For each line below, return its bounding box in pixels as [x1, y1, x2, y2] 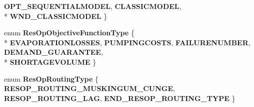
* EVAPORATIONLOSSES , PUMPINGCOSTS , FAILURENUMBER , [4, 37, 250, 47]
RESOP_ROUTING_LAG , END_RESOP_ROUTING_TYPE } [4, 93, 235, 103]
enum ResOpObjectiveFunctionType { [4, 27, 134, 38]
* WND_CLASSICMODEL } [4, 10, 107, 21]
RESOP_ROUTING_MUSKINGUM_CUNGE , [4, 83, 175, 94]
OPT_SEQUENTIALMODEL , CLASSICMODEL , [4, 1, 181, 11]
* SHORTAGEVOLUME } [4, 56, 96, 67]
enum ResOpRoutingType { [4, 73, 99, 84]
